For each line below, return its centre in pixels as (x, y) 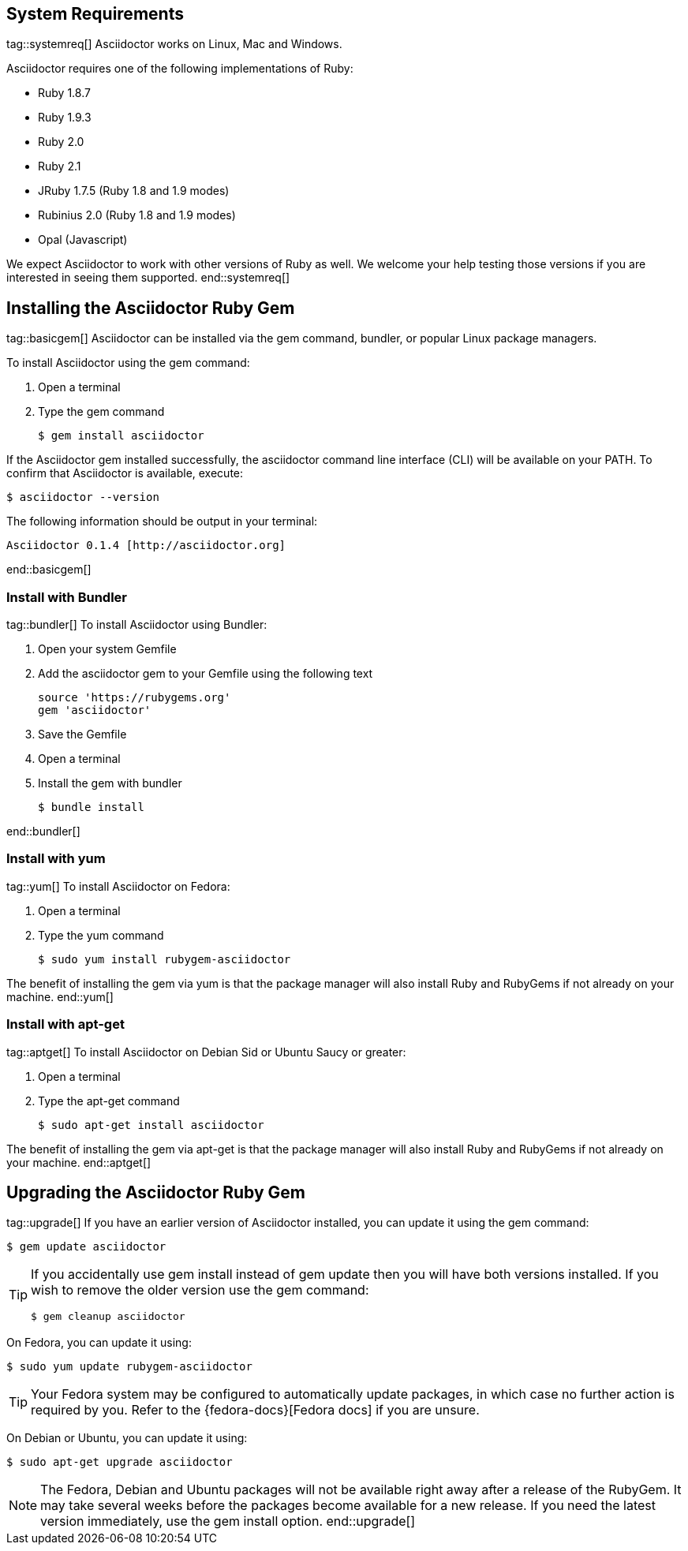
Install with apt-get (65, 1024)
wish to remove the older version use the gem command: (200, 1290)
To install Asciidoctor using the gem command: (128, 363)
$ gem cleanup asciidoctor (108, 1317)
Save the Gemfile (82, 734)
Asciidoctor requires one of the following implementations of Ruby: (180, 69)
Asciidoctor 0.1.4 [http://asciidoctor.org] (146, 546)
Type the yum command (101, 935)
